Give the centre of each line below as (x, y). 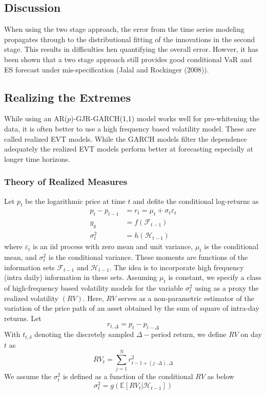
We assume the (28, 376)
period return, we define (189, 334)
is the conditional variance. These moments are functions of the (148, 257)
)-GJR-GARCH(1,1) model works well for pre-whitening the (165, 118)
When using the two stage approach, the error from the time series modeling (124, 29)
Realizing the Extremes (67, 97)
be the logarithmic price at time (75, 201)
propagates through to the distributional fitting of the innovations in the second (130, 39)
